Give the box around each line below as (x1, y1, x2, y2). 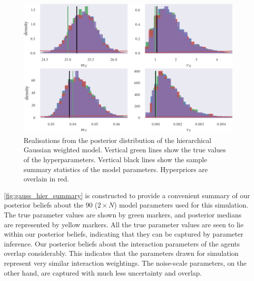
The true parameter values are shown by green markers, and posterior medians (4, 209, 242, 219)
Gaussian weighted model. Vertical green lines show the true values (24, 144, 226, 155)
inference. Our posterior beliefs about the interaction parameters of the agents (4, 238, 240, 248)
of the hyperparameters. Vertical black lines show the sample (24, 154, 207, 165)
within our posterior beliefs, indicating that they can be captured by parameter (4, 229, 244, 239)
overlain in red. (24, 174, 69, 184)
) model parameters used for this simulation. (114, 200, 249, 210)
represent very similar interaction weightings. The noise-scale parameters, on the (4, 257, 247, 268)
